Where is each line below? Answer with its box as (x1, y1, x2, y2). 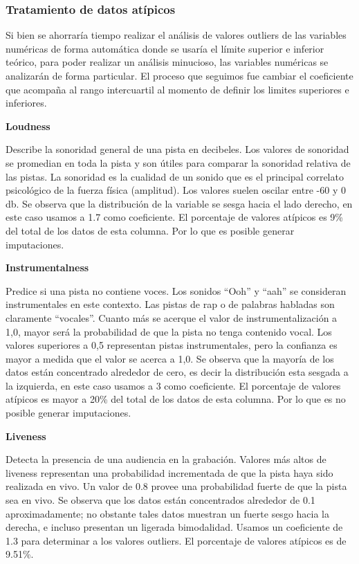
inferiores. (6, 95, 47, 110)
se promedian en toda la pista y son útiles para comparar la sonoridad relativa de (6, 155, 351, 170)
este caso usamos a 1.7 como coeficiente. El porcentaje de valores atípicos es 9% (6, 210, 343, 224)
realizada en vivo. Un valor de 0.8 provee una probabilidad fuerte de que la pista (6, 479, 347, 493)
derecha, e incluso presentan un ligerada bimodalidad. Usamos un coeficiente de (6, 520, 343, 534)
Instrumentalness (6, 260, 89, 275)
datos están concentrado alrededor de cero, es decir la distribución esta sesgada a (6, 365, 349, 379)
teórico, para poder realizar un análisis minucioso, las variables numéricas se (6, 55, 329, 69)
